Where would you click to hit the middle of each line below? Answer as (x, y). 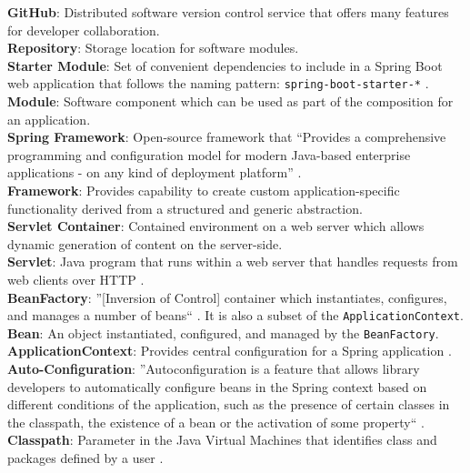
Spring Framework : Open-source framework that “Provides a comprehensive (227, 137)
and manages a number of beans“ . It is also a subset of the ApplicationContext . (235, 315)
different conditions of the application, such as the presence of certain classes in (229, 404)
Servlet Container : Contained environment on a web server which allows (216, 226)
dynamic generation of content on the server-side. (145, 243)
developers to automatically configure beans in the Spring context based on (217, 386)
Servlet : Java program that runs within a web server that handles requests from (233, 262)
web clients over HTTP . (76, 279)
